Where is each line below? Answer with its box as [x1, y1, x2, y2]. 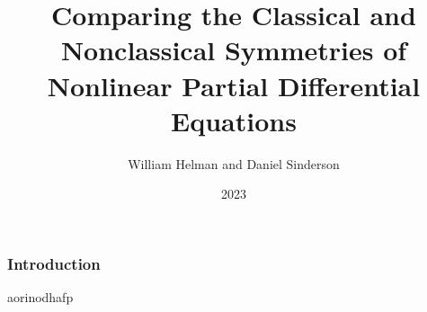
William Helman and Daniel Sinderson [128, 154, 340, 173]
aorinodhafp [7, 288, 74, 307]
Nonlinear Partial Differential [47, 67, 421, 103]
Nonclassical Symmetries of [60, 31, 407, 68]
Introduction [7, 252, 101, 274]
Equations [171, 102, 297, 138]
